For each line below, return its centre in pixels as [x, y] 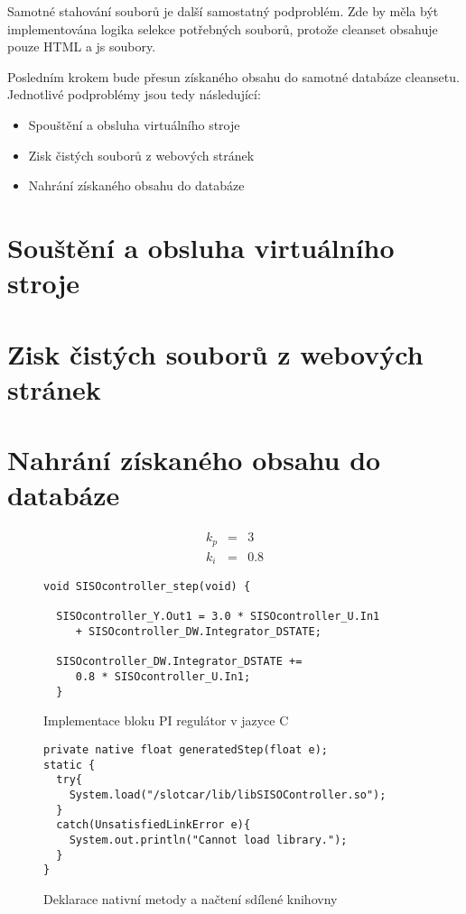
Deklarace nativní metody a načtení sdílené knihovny [191, 898]
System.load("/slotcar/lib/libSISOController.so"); [228, 794]
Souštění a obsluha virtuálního [201, 247]
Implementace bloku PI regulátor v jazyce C [166, 720]
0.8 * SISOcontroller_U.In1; [163, 677]
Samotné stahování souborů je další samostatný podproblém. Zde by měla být [223, 11]
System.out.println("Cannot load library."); [208, 840]
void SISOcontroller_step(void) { [147, 587]
